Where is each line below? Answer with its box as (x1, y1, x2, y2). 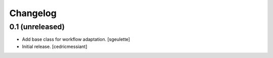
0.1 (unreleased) (9, 22, 65, 31)
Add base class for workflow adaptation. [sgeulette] (22, 36, 130, 42)
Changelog (9, 8, 57, 19)
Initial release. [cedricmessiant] (22, 43, 87, 49)
